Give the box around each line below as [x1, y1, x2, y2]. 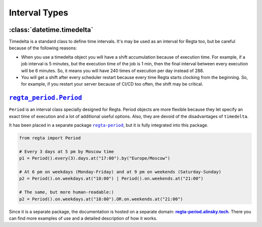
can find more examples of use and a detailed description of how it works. [9, 215, 158, 221]
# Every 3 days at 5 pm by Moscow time [19, 149, 114, 154]
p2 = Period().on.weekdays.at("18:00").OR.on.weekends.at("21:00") [19, 196, 183, 202]
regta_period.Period [9, 94, 82, 102]
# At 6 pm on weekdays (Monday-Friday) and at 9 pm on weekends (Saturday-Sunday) [19, 169, 222, 175]
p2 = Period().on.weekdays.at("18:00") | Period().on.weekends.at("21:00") [19, 176, 204, 182]
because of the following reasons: [9, 45, 77, 51]
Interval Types [9, 7, 68, 18]
